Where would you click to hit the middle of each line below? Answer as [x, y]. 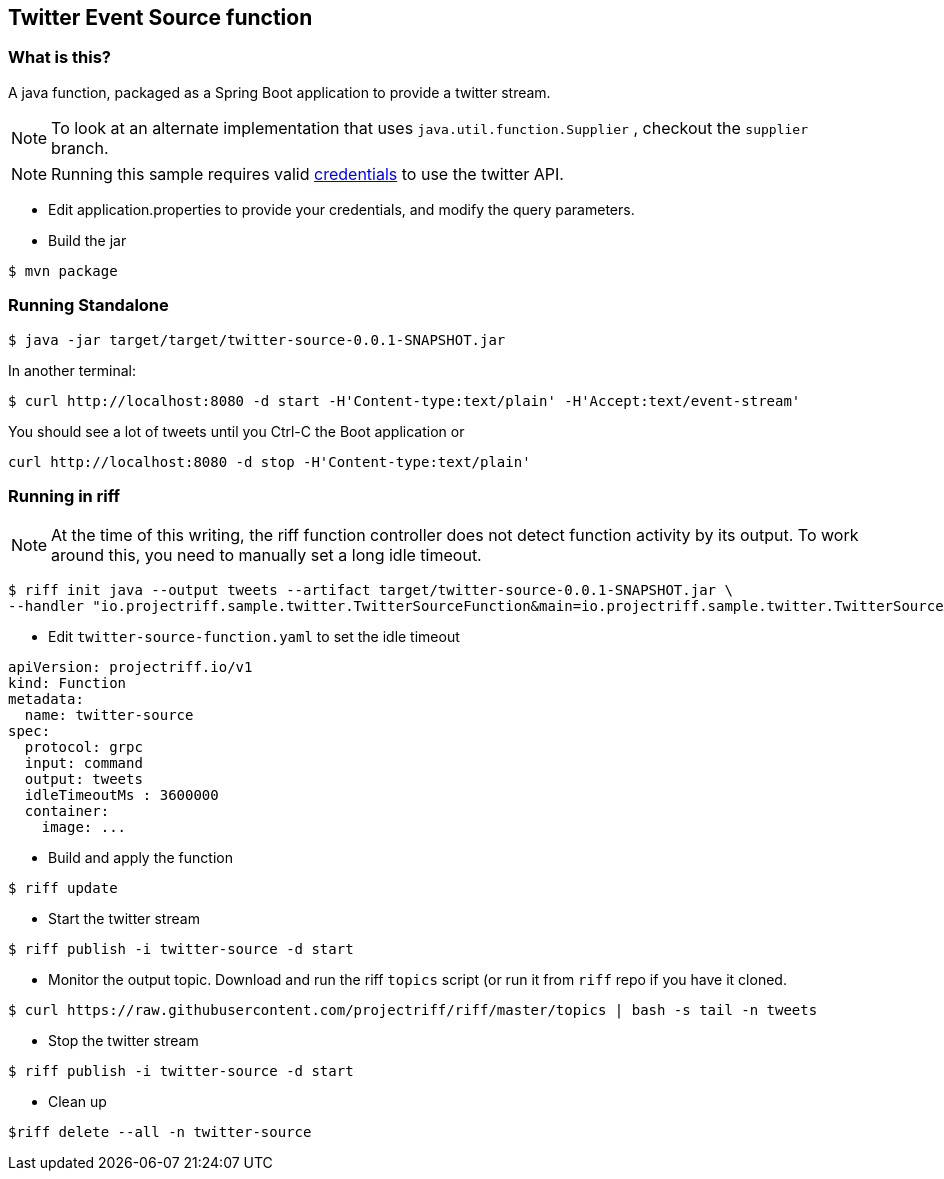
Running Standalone [88, 305]
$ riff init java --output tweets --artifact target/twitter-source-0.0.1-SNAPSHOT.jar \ [370, 590]
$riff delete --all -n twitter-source [160, 1132]
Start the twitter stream [124, 919]
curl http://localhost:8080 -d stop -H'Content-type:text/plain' [269, 461]
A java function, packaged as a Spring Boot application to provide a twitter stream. [279, 92]
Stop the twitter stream [123, 1041]
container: [67, 811]
